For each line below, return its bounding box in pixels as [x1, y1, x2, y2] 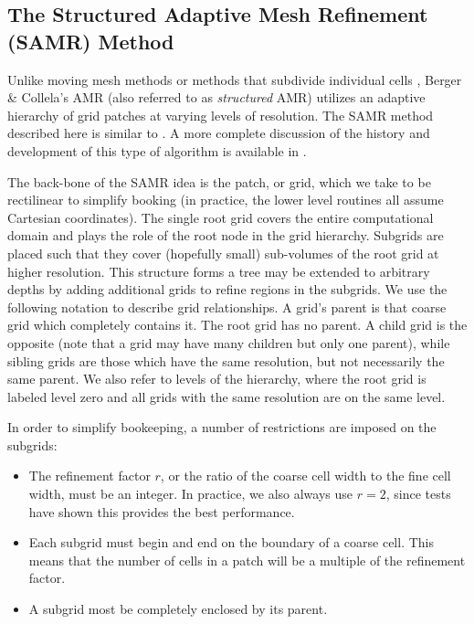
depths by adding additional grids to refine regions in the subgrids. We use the [7, 280, 448, 299]
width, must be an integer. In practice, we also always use [28, 484, 353, 503]
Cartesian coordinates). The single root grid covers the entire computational [7, 207, 434, 227]
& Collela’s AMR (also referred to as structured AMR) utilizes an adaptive [7, 88, 426, 107]
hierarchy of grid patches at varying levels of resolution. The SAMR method [7, 105, 434, 124]
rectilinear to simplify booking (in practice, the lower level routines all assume [7, 190, 444, 209]
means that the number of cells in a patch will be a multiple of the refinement [28, 550, 466, 569]
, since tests [385, 484, 451, 503]
